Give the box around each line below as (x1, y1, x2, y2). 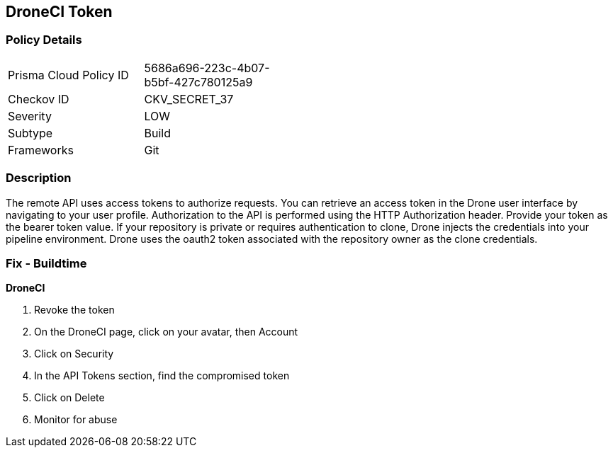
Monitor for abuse (34, 413, 118, 426)
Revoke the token (34, 304, 115, 316)
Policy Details (6, 33, 82, 47)
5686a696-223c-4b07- (144, 60, 270, 75)
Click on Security (34, 348, 114, 360)
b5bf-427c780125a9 (144, 74, 253, 89)
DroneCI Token (6, 3, 113, 21)
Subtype (8, 125, 53, 140)
